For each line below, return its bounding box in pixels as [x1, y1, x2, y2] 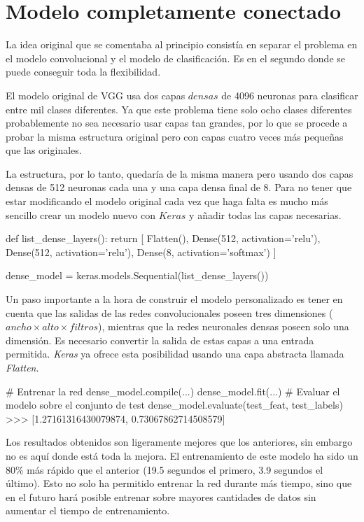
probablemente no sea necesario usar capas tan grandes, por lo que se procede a [6, 115, 348, 130]
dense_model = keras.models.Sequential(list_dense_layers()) [6, 268, 269, 283]
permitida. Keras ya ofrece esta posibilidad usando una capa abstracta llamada [6, 346, 344, 361]
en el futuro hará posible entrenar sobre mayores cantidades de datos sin [6, 489, 316, 504]
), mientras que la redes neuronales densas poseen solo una [98, 319, 349, 334]
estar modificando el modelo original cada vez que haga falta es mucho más [6, 194, 328, 209]
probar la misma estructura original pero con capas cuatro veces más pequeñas [6, 129, 344, 143]
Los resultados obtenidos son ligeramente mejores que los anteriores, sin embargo [6, 435, 353, 449]
